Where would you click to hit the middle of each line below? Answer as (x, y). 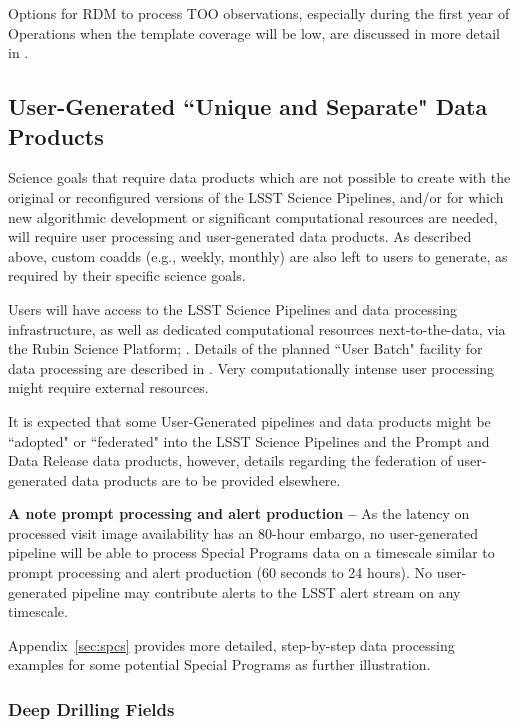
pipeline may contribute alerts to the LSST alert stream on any (266, 591)
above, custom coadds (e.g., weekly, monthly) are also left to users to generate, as (258, 255)
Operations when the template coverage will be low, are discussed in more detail (254, 32)
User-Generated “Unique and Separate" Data (248, 106)
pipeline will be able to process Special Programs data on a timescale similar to (251, 552)
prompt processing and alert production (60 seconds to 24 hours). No (220, 572)
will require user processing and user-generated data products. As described (240, 236)
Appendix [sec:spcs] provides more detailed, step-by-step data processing (231, 644)
